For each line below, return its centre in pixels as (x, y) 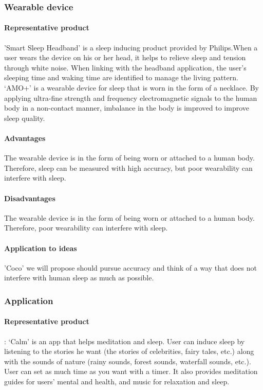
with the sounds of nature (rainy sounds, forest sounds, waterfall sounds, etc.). (128, 361)
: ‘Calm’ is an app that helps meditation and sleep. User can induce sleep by (125, 341)
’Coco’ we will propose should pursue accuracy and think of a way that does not (130, 267)
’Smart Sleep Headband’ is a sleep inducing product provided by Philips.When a (131, 47)
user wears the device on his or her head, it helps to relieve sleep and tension (125, 57)
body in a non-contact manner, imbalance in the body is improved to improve (127, 108)
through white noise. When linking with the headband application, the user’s (125, 67)
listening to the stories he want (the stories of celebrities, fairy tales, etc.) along (129, 351)
